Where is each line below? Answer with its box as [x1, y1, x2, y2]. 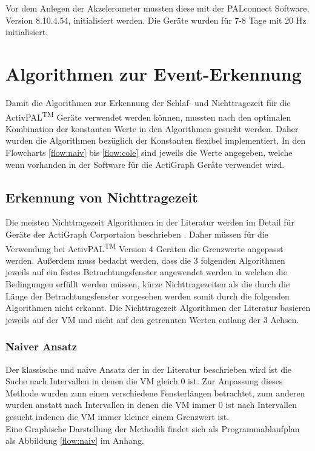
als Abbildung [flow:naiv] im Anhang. [5, 434, 144, 447]
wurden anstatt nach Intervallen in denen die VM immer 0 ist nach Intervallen [5, 398, 297, 411]
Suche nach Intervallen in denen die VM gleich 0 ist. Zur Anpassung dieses [5, 375, 283, 387]
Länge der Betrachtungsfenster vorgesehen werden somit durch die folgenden [5, 289, 290, 302]
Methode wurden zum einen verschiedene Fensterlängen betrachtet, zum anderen [5, 386, 305, 399]
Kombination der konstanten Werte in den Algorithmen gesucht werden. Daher [5, 122, 299, 135]
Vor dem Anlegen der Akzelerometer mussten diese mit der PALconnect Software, [5, 2, 310, 14]
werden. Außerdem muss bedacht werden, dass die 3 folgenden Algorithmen [5, 253, 285, 266]
